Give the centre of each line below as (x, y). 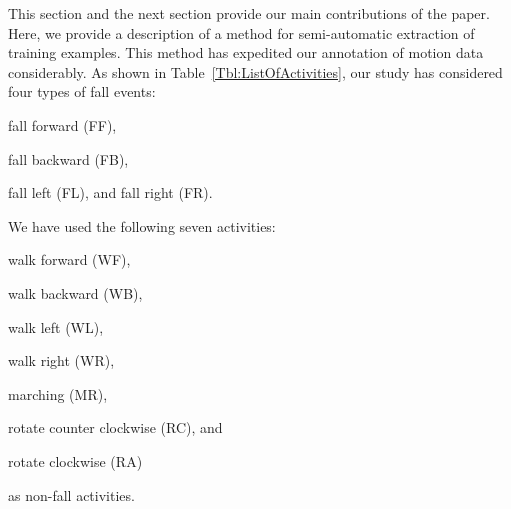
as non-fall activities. (71, 494)
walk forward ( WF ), (69, 259)
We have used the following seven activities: (142, 225)
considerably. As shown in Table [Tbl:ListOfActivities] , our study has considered (255, 71)
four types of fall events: (82, 91)
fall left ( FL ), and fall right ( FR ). (110, 192)
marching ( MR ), (58, 393)
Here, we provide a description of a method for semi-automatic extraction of (241, 32)
